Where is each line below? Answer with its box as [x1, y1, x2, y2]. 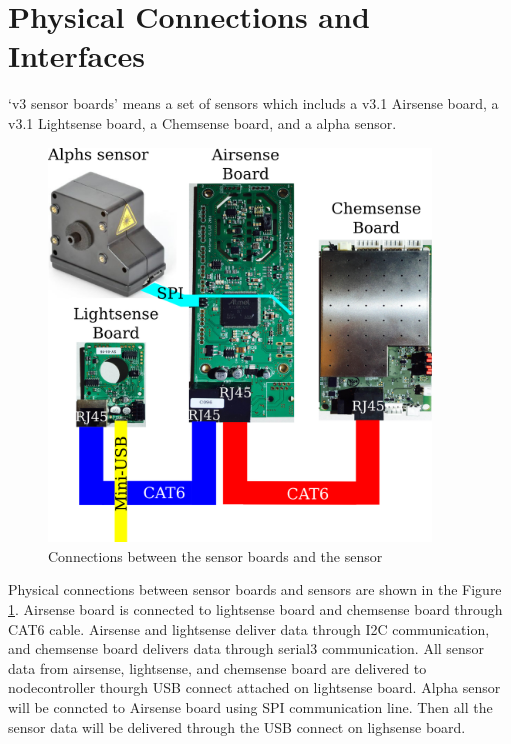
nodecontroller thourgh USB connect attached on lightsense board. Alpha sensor [8, 677, 501, 698]
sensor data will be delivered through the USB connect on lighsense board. [8, 716, 466, 737]
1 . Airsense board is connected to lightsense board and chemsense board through [8, 599, 503, 620]
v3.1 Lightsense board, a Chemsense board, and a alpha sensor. [8, 112, 397, 133]
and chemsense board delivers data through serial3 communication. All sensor [8, 638, 484, 659]
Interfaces [8, 35, 146, 76]
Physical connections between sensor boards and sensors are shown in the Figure [8, 579, 502, 600]
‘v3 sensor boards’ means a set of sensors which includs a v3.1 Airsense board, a [8, 93, 499, 114]
